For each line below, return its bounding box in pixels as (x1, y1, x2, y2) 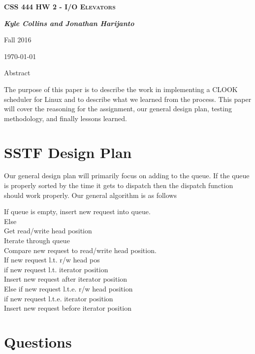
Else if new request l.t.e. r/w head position (4, 284, 133, 293)
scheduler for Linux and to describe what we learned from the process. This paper (4, 94, 252, 104)
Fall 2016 (4, 34, 32, 45)
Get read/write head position (4, 225, 92, 236)
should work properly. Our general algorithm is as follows (4, 190, 177, 200)
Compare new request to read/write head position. (4, 245, 157, 255)
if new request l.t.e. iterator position (4, 293, 113, 303)
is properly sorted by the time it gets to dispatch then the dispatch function (4, 180, 233, 191)
